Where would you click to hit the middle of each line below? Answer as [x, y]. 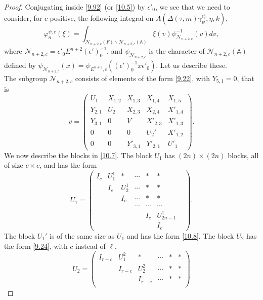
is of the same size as [82, 235]
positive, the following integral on [102, 17]
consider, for [23, 17]
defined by [20, 65]
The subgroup [26, 78]
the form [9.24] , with [36, 246]
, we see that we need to [192, 7]
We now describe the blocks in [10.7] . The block [78, 155]
